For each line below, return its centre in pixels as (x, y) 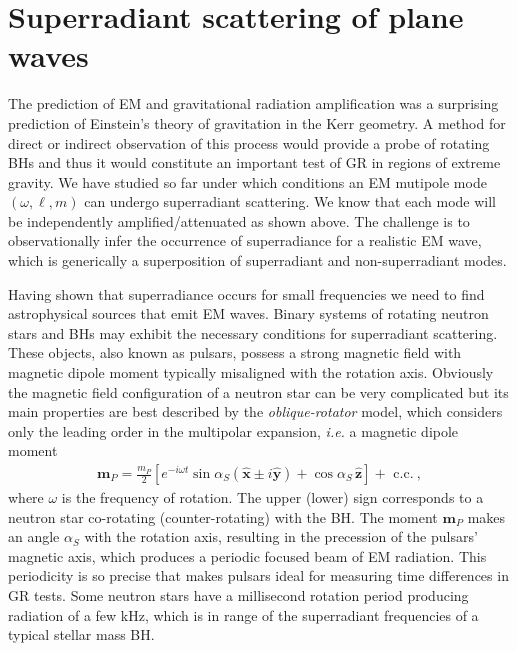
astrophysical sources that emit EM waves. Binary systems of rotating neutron (248, 313)
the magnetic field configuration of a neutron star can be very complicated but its (258, 391)
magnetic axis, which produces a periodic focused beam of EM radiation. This (247, 555)
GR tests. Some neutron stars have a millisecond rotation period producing (238, 595)
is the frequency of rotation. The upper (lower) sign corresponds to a (272, 497)
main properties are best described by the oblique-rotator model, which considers (255, 411)
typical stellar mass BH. (81, 634)
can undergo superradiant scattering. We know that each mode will (290, 201)
